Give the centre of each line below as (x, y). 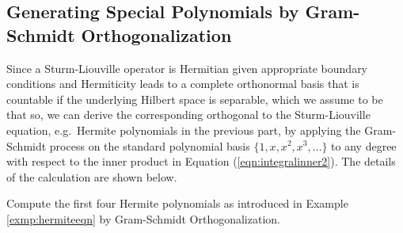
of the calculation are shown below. (92, 176)
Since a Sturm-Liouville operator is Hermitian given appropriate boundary (187, 68)
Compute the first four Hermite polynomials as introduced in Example (177, 203)
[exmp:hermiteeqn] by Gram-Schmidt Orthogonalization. (143, 218)
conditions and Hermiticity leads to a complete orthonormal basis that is (183, 84)
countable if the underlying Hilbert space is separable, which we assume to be (195, 99)
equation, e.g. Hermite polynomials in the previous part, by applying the (184, 130)
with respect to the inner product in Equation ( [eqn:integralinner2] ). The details (201, 161)
